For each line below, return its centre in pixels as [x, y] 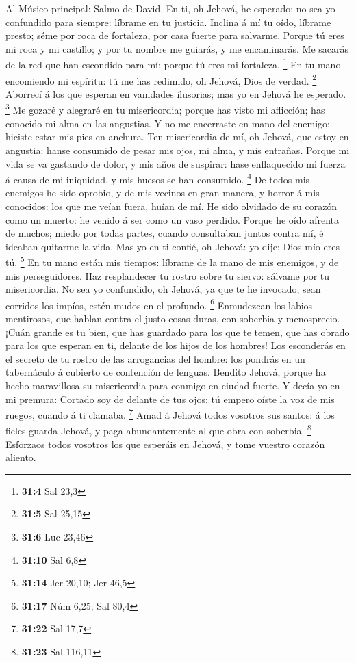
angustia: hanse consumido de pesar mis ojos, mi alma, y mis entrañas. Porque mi [178, 149]
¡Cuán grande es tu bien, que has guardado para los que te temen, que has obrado [178, 331]
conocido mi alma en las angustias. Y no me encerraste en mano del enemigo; [168, 123]
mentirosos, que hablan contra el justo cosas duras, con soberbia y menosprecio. [173, 318]
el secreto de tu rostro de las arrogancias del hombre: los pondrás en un [155, 358]
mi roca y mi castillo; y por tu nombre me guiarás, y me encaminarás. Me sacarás [177, 48]
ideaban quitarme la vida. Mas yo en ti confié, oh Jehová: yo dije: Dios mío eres [173, 246]
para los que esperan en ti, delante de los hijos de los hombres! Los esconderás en [176, 345]
